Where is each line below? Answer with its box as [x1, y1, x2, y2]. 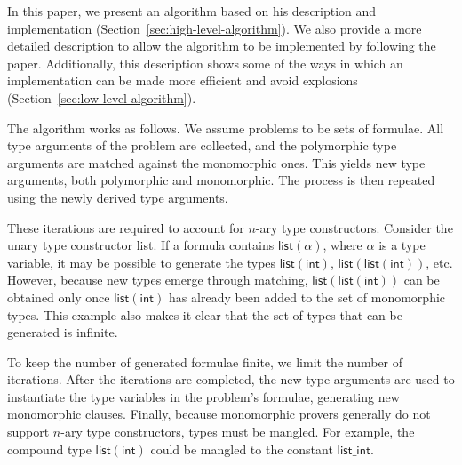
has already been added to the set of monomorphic [169, 287, 446, 306]
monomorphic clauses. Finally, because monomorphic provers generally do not [7, 405, 431, 423]
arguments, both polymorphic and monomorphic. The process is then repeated [7, 171, 435, 189]
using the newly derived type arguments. [7, 188, 228, 206]
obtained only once [7, 287, 110, 306]
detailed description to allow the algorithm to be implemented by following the [7, 36, 436, 55]
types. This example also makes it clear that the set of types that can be [7, 305, 402, 324]
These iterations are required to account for [7, 218, 244, 237]
